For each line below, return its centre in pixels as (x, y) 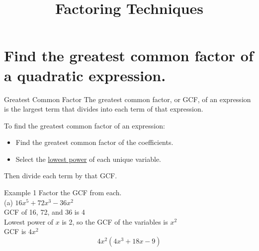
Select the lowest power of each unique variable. (88, 159)
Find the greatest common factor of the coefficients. (94, 142)
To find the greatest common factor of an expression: (85, 125)
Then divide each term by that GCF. (61, 176)
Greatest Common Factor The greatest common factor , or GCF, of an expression (128, 99)
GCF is (15, 231)
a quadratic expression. (85, 75)
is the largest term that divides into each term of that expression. (104, 109)
